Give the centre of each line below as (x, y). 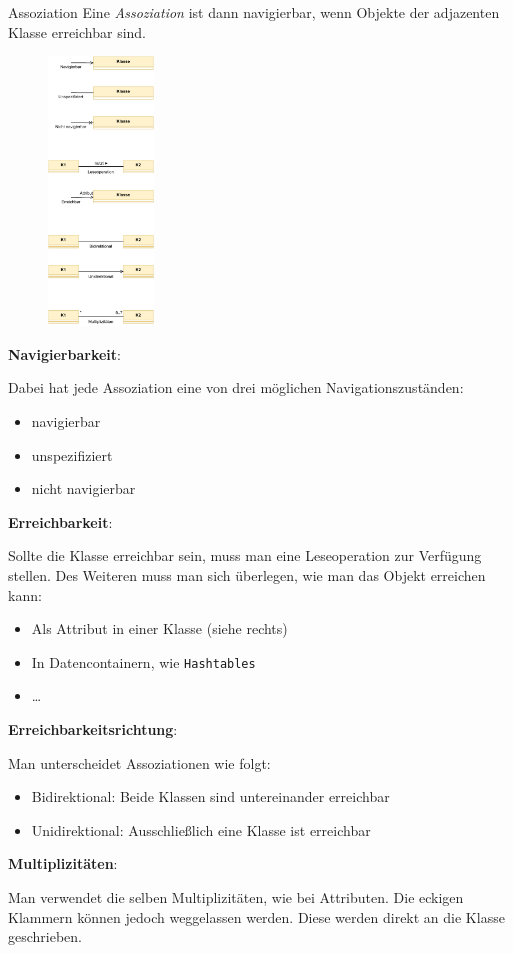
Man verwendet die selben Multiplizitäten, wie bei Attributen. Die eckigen (236, 896)
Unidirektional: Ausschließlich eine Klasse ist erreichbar (201, 829)
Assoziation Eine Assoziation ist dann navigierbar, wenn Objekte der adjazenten (254, 12)
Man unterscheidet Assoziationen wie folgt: (139, 762)
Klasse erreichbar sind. (77, 31)
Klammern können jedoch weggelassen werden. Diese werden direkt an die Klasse (256, 916)
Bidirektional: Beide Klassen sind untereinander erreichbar (210, 796)
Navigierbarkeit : (64, 353)
